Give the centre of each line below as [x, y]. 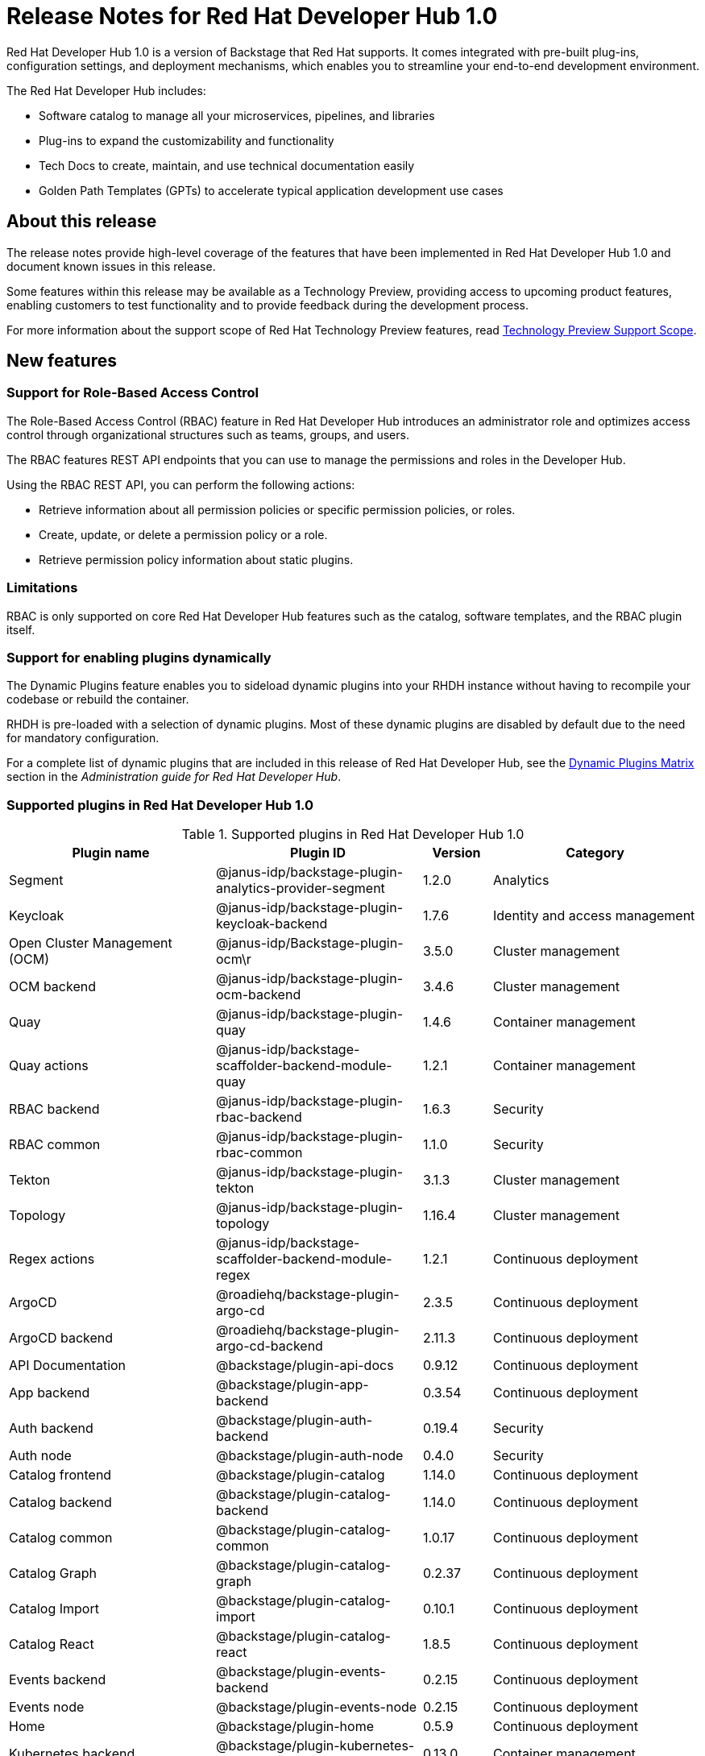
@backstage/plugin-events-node [317, 1707]
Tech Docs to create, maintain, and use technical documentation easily [227, 165]
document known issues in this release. [111, 266]
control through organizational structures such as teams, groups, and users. [208, 434]
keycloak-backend [272, 924]
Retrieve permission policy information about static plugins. [196, 559]
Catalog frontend [60, 1475]
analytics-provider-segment [301, 888]
